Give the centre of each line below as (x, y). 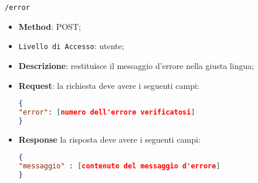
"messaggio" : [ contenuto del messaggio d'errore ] (119, 166)
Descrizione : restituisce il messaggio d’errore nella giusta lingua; (136, 65)
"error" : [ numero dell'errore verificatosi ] (107, 112)
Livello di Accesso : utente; (71, 46)
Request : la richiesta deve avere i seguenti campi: (109, 85)
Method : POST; (50, 26)
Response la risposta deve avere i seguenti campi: (109, 139)
